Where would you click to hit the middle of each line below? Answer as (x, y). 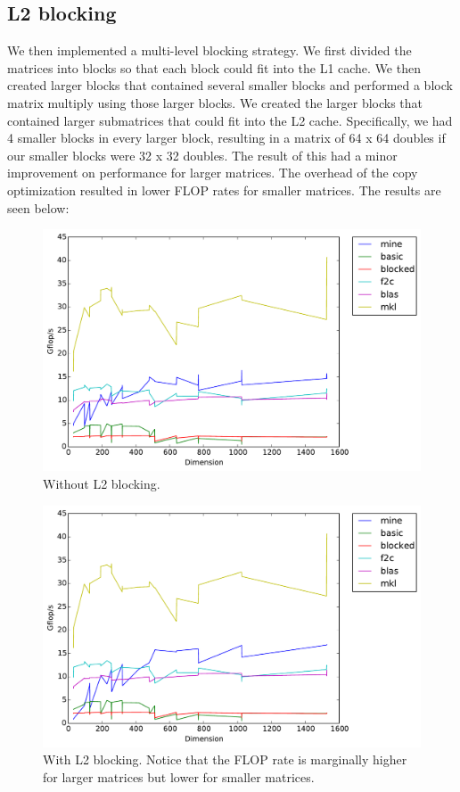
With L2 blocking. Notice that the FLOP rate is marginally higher (225, 759)
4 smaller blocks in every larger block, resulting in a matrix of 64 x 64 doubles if (226, 138)
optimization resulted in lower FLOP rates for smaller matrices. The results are (224, 190)
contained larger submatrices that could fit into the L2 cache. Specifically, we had (230, 120)
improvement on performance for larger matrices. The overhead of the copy (213, 173)
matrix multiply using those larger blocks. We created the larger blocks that (215, 102)
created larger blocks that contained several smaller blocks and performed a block (230, 85)
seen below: (38, 207)
